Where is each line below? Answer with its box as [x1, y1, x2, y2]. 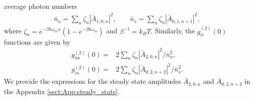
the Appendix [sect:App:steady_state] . [4, 86, 120, 96]
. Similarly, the [150, 25, 195, 36]
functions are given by [4, 36, 70, 47]
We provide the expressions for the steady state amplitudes [4, 76, 181, 86]
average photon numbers [4, 1, 77, 11]
